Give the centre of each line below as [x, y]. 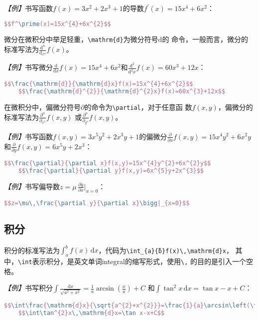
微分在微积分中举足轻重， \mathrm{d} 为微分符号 [81, 39]
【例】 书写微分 [28, 67]
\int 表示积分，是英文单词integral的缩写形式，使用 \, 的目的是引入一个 [132, 261]
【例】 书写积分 [28, 288]
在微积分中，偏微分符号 [42, 107]
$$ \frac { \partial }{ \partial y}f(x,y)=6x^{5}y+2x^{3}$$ [111, 171]
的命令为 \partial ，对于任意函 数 [138, 107]
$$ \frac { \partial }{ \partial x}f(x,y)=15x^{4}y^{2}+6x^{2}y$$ [108, 163]
